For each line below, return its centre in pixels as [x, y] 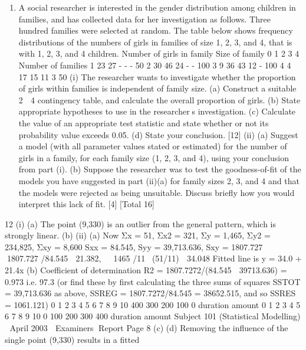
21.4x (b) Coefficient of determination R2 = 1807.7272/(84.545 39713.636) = [146, 270]
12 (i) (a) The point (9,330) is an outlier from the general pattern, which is [140, 223]
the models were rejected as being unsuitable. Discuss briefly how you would [157, 192]
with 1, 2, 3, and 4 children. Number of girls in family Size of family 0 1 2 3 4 [159, 53]
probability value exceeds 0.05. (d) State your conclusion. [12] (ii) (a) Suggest [158, 134]
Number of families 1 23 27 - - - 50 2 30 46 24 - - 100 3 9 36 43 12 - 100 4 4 [155, 65]
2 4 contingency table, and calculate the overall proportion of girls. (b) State [159, 99]
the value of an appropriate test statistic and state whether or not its [144, 122]
